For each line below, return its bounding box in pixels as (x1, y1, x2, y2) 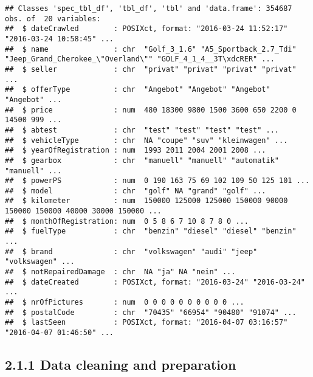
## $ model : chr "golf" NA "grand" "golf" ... (5, 186, 266, 195)
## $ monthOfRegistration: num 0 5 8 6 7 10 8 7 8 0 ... (5, 216, 249, 226)
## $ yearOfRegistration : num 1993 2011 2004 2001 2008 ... (5, 146, 266, 155)
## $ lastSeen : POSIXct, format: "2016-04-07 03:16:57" (5, 318, 288, 327)
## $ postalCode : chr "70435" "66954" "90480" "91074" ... (5, 308, 297, 317)
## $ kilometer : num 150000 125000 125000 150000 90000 (5, 196, 288, 206)
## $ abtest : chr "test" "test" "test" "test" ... (5, 125, 280, 134)
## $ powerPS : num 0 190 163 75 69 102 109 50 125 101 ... (5, 176, 310, 185)
